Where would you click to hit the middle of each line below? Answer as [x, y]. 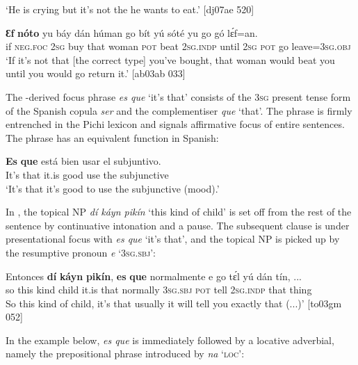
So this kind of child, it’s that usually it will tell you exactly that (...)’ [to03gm [174, 303]
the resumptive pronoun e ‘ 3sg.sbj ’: [81, 252]
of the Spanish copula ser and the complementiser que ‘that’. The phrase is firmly [179, 110]
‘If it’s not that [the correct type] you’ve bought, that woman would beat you [170, 59]
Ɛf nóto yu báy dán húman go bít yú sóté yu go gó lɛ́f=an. [132, 32]
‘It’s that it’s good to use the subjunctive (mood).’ [113, 188]
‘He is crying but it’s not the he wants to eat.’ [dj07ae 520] [130, 9]
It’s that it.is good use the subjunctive [87, 174]
